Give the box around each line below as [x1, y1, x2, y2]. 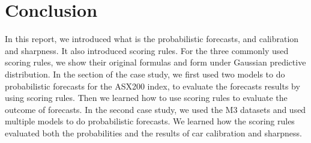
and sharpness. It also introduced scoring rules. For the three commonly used [5, 44, 289, 56]
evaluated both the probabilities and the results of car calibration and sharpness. [5, 126, 302, 139]
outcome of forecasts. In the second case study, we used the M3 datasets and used [5, 103, 306, 115]
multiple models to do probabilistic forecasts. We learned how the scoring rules [5, 115, 295, 127]
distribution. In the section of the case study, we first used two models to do [5, 67, 285, 80]
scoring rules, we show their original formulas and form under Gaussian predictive [5, 56, 306, 68]
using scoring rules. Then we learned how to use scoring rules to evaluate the [5, 91, 288, 104]
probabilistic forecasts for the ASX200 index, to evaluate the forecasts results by [5, 79, 300, 92]
